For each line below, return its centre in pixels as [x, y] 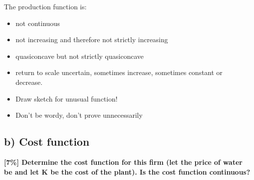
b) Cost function [47, 141]
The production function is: [45, 6]
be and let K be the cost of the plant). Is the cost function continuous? [127, 171]
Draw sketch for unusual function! [67, 98]
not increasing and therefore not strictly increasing [92, 39]
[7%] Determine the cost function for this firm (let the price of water [123, 162]
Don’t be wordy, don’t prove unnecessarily [79, 115]
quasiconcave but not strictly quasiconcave [80, 56]
